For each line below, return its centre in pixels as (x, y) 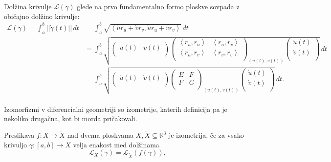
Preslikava (19, 135)
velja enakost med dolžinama (116, 144)
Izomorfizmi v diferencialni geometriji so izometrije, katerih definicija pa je (116, 109)
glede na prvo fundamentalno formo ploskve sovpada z (158, 6)
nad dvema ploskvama (100, 135)
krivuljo (16, 144)
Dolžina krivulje (28, 6)
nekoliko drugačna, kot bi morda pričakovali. (71, 118)
